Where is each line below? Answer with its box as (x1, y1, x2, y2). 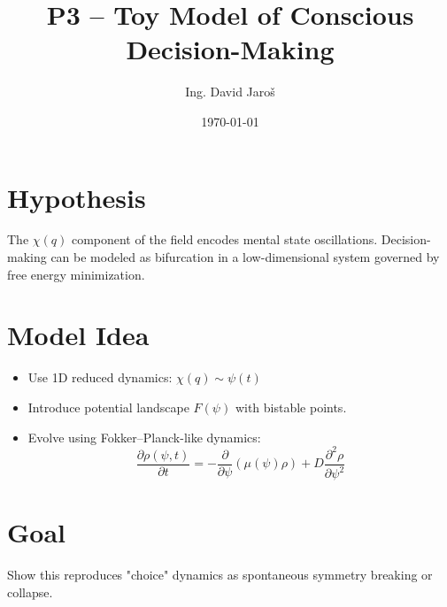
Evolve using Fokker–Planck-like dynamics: (27, 427, 261, 446)
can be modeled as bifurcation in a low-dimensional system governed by (50, 248, 440, 266)
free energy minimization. (7, 265, 145, 283)
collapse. (7, 582, 53, 601)
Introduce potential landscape (27, 397, 189, 416)
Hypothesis (7, 179, 146, 215)
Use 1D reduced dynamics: (27, 368, 173, 387)
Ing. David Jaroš (185, 82, 275, 101)
